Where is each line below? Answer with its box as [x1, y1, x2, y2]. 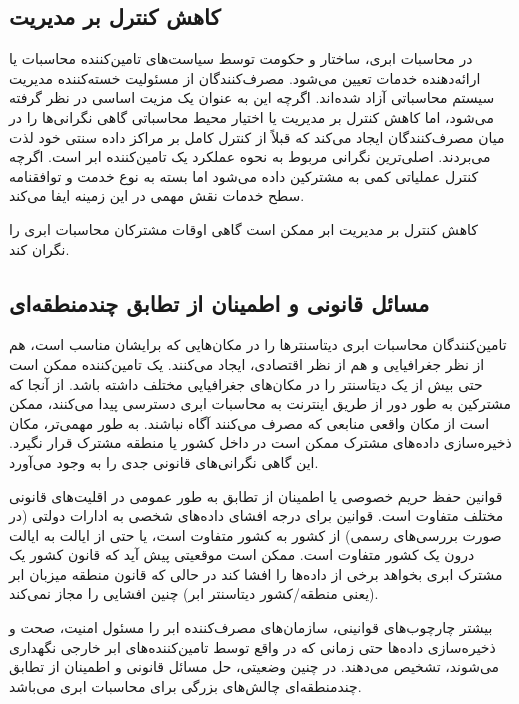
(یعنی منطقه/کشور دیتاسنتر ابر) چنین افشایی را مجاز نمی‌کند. [9, 583, 379, 604]
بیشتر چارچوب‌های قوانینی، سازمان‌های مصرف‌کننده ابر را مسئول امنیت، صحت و [9, 617, 493, 638]
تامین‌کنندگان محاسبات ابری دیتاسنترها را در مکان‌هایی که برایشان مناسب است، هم [9, 334, 507, 355]
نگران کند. [9, 238, 70, 259]
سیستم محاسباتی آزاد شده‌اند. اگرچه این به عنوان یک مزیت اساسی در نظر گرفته [9, 87, 495, 108]
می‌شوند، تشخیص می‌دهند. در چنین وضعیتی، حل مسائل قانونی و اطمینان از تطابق [9, 656, 500, 677]
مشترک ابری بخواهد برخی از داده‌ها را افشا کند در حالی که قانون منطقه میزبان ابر [9, 563, 503, 584]
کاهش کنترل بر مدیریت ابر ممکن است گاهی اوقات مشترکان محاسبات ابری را [9, 218, 478, 239]
